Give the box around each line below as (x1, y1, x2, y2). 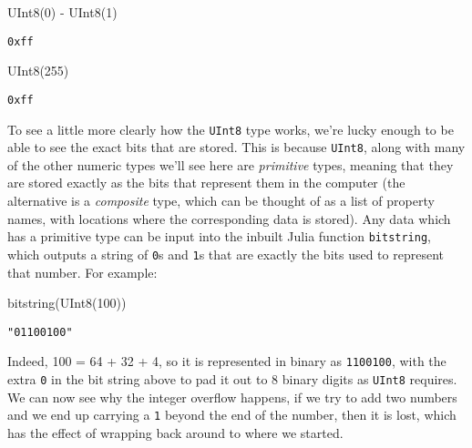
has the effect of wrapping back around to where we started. (7, 423, 344, 442)
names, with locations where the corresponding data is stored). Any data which (7, 209, 451, 228)
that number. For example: (7, 262, 158, 281)
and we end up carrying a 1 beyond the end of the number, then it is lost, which (7, 405, 457, 424)
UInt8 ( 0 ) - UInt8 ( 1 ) (7, 3, 118, 21)
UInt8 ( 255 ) (7, 61, 69, 80)
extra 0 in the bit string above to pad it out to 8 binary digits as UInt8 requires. (7, 370, 457, 388)
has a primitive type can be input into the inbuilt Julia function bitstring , (7, 227, 431, 246)
